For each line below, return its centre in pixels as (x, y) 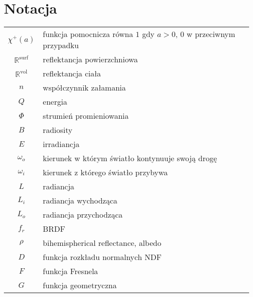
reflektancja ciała (72, 74)
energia (55, 102)
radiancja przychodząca (83, 215)
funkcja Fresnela (71, 271)
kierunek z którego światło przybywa (105, 172)
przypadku (61, 45)
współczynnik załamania (84, 88)
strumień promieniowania (86, 116)
